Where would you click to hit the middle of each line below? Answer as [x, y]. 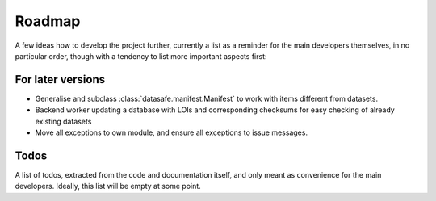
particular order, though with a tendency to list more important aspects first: [141, 56]
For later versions [60, 80]
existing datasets [63, 121]
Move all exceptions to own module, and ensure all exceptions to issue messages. [172, 132]
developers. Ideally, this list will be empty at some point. [108, 186]
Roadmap [48, 21]
